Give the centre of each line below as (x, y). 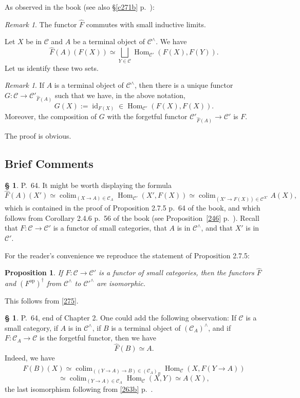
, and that (217, 228)
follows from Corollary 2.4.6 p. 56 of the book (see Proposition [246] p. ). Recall (132, 217)
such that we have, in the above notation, (120, 95)
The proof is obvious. (38, 135)
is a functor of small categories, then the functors (176, 272)
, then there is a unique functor (184, 85)
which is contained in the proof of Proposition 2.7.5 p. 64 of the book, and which (133, 208)
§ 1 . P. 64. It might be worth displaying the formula (88, 185)
